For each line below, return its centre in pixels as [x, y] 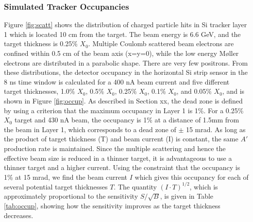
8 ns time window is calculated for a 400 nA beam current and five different [117, 81]
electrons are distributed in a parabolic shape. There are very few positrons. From [126, 62]
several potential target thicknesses [56, 186]
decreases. [19, 215]
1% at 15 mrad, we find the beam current [66, 177]
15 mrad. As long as [216, 129]
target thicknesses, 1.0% [40, 91]
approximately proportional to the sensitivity [71, 196]
